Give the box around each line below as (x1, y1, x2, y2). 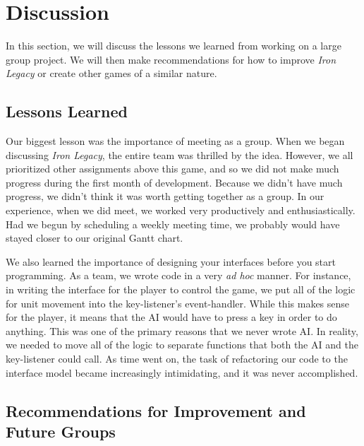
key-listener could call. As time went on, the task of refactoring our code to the (6, 351, 348, 366)
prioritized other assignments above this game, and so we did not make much (6, 161, 339, 176)
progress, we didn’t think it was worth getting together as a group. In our (6, 189, 324, 204)
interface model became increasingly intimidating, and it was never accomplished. (6, 365, 358, 380)
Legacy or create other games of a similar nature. (6, 66, 217, 81)
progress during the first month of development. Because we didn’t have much (6, 175, 343, 189)
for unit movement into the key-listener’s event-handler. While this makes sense (6, 295, 350, 310)
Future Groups (6, 420, 116, 442)
